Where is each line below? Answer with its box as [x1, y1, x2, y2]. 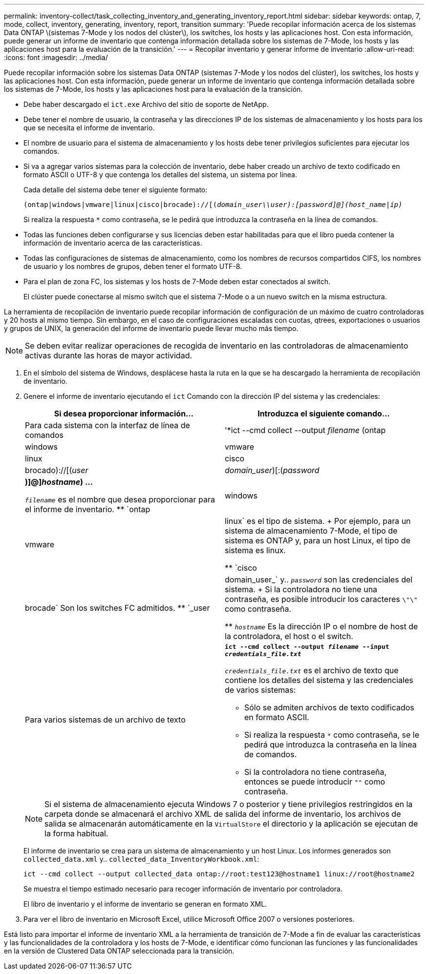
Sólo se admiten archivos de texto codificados [244, 703, 414, 712]
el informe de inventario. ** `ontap [25, 504, 150, 514]
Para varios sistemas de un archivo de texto [25, 715, 186, 725]
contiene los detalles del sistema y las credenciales [225, 675, 413, 685]
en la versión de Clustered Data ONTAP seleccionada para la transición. [4, 947, 235, 955]
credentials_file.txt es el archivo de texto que [225, 665, 399, 675]
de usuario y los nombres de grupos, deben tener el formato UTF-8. [23, 262, 242, 270]
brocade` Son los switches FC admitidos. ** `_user [25, 603, 210, 613]
